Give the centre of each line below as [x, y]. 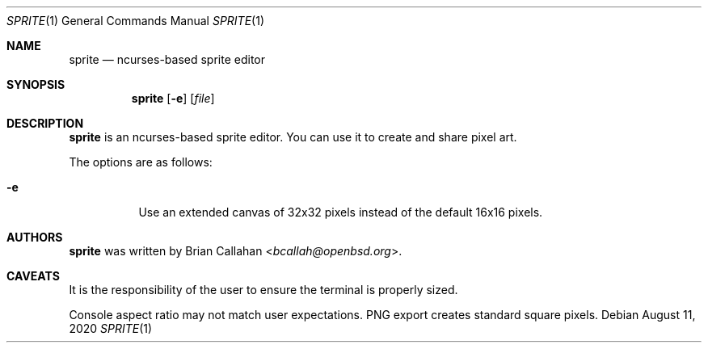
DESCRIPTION [45, 123]
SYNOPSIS [36, 84]
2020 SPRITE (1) [111, 328]
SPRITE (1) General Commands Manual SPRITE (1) [136, 21]
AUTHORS [35, 237]
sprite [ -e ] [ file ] [173, 98]
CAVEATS [33, 276]
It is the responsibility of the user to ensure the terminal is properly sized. [263, 290]
